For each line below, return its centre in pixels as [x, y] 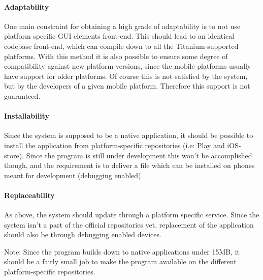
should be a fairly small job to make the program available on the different [120, 261]
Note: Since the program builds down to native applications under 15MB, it [122, 251]
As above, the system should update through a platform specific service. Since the [132, 215]
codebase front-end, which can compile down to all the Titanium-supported [121, 46]
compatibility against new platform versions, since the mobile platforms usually [128, 66]
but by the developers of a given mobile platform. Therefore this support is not [127, 86]
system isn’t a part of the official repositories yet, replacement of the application [129, 224]
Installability [27, 116]
